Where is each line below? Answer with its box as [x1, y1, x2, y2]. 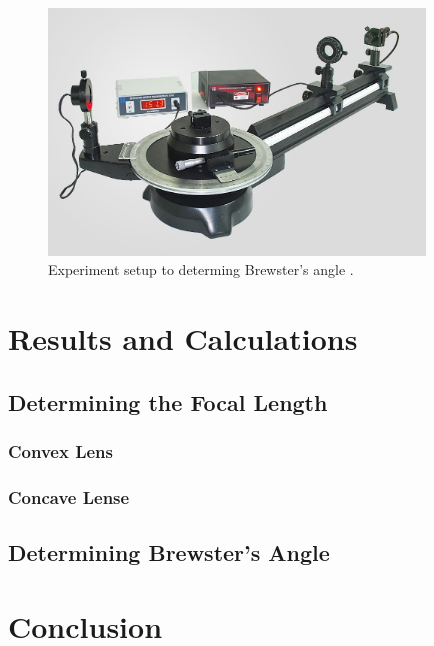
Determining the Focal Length [8, 386, 328, 417]
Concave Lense [8, 484, 130, 509]
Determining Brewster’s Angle [8, 536, 330, 567]
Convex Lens [8, 438, 113, 463]
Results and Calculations [8, 317, 358, 358]
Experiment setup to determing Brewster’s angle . [48, 259, 354, 280]
